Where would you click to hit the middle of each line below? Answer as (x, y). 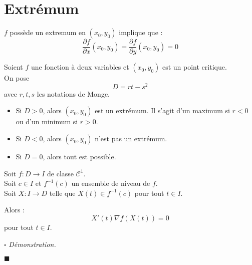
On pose (17, 78)
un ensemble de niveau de (111, 183)
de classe (61, 173)
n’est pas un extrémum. (131, 139)
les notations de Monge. (73, 93)
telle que (62, 193)
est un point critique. (194, 67)
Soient (14, 67)
